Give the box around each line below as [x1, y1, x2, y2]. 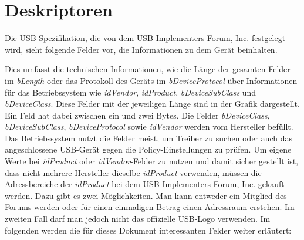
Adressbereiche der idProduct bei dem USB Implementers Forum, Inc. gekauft [5, 178, 285, 190]
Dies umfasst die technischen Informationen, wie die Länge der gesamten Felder [5, 63, 291, 75]
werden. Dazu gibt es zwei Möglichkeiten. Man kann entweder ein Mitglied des [5, 189, 287, 201]
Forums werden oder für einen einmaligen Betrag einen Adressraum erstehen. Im [5, 201, 295, 213]
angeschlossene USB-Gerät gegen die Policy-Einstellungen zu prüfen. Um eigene [5, 143, 292, 156]
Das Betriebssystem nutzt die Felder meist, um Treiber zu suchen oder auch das [5, 131, 293, 144]
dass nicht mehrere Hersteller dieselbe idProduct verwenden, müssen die [5, 166, 262, 178]
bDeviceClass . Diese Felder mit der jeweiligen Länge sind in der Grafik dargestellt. [5, 97, 300, 110]
